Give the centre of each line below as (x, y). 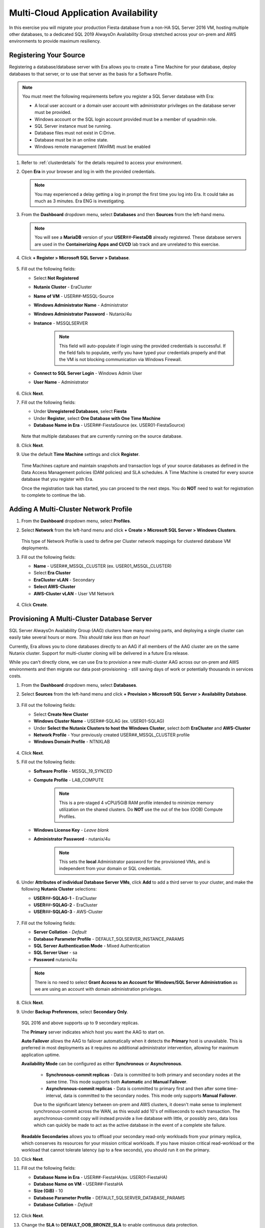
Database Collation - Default (63, 1205)
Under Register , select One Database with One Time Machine (97, 418)
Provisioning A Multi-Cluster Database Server (80, 619)
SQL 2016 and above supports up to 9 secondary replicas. (80, 1023)
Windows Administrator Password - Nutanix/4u (83, 314)
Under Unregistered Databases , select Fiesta (80, 411)
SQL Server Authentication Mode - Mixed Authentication (92, 946)
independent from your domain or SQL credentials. (110, 868)
